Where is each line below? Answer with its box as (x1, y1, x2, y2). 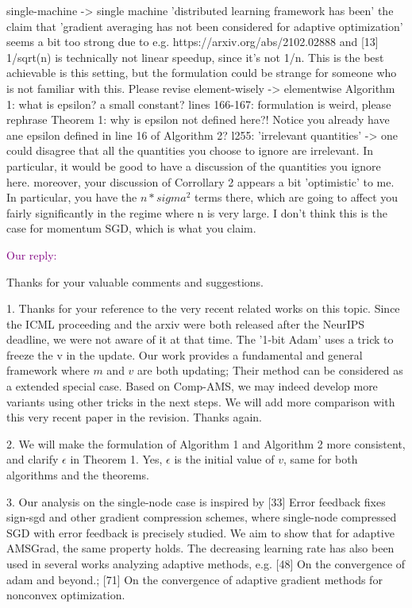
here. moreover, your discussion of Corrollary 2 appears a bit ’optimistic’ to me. (6, 173, 395, 190)
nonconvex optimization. (6, 587, 125, 603)
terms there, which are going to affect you (194, 189, 399, 206)
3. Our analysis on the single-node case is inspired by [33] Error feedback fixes (6, 493, 386, 510)
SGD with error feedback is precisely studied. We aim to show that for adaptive (6, 524, 395, 541)
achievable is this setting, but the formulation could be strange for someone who (6, 64, 397, 81)
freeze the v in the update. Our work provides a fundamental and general (6, 346, 363, 363)
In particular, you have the (6, 189, 137, 206)
